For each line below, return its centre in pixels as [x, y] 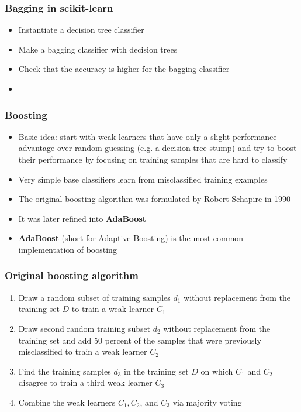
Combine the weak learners [67, 402]
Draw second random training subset [84, 328]
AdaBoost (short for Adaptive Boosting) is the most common [131, 238]
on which [217, 371]
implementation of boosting [68, 249]
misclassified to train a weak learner [83, 351]
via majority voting [207, 402]
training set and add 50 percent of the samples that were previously [140, 340]
